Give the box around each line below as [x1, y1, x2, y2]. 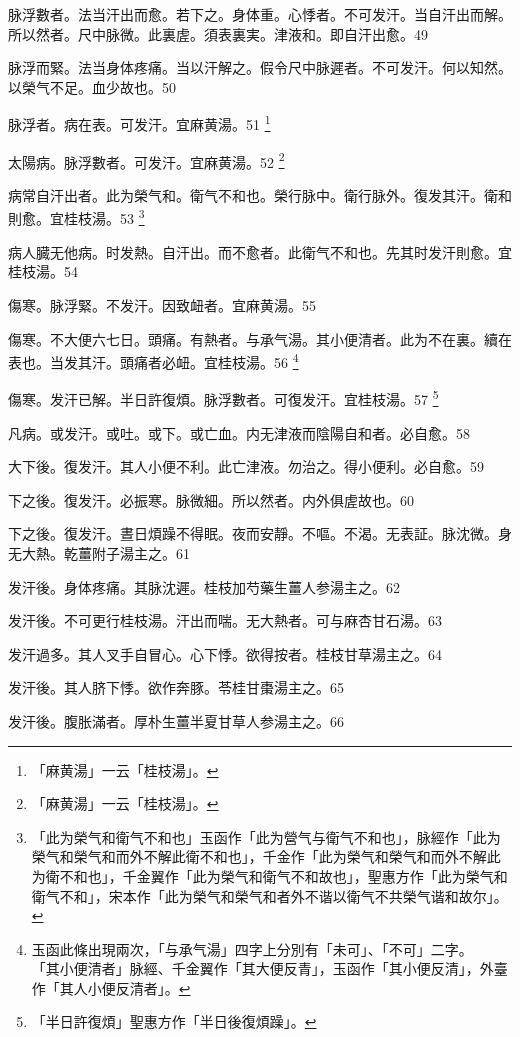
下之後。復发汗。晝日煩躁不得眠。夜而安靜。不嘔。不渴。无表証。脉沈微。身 [8, 523, 512, 544]
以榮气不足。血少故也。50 [8, 76, 176, 97]
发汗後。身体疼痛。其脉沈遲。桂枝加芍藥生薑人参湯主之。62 [8, 576, 400, 597]
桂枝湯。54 [8, 261, 78, 282]
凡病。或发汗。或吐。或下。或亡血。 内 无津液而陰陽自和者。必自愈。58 [8, 422, 470, 443]
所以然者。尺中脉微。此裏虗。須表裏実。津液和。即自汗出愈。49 [8, 23, 428, 44]
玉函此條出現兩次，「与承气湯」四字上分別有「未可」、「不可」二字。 [31, 938, 473, 959]
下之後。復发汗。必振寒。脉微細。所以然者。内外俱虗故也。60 [8, 489, 414, 510]
